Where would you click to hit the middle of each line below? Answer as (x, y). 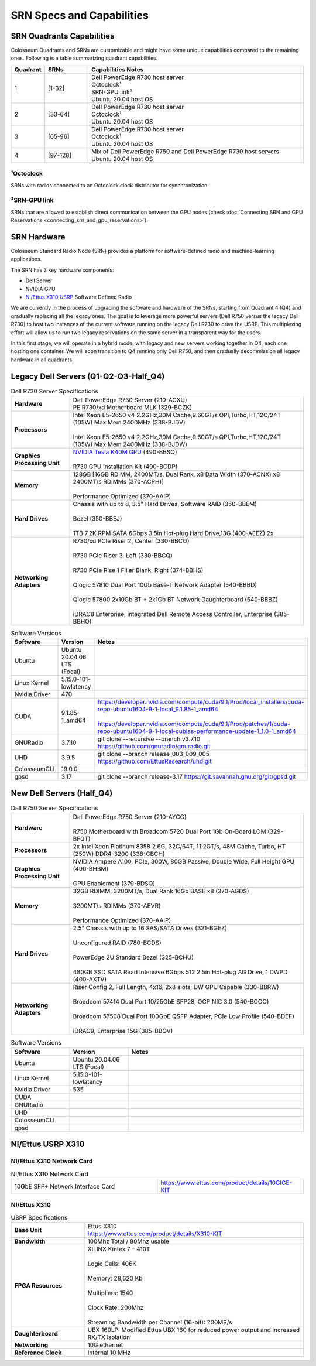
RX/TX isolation (109, 1337)
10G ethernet (105, 1345)
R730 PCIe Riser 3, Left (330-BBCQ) (123, 555)
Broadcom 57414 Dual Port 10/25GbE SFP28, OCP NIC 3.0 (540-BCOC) (171, 1002)
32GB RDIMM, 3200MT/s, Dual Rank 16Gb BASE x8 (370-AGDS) (161, 891)
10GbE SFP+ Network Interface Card (65, 1186)
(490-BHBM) (91, 869)
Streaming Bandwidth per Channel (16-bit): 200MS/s (160, 1322)
